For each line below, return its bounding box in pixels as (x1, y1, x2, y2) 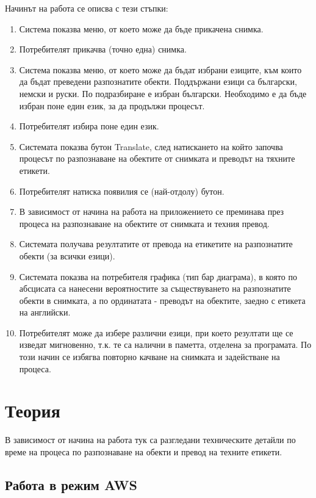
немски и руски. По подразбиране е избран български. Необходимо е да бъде (19, 87, 307, 99)
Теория (5, 398, 60, 423)
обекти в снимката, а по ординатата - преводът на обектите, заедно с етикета (19, 294, 306, 306)
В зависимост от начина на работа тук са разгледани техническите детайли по (5, 433, 296, 446)
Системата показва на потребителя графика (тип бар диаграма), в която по (19, 270, 297, 283)
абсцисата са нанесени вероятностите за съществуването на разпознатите (19, 282, 291, 295)
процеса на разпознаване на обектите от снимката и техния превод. (19, 217, 270, 229)
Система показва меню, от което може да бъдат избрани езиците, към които (19, 63, 302, 76)
